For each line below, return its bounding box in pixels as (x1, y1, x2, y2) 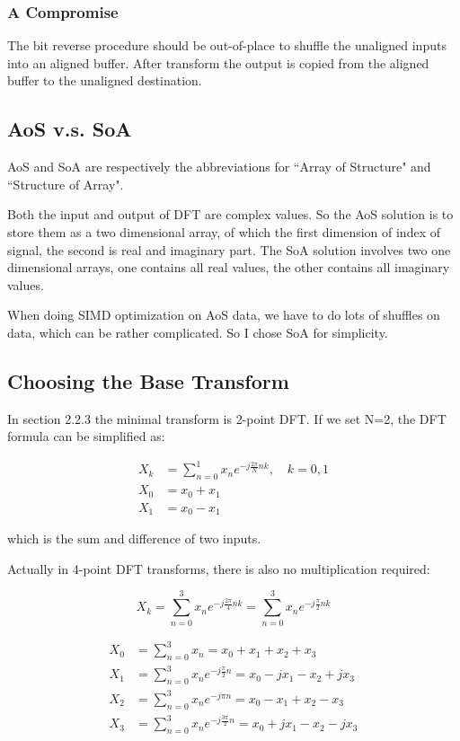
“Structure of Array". (7, 174, 124, 193)
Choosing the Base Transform (7, 366, 289, 394)
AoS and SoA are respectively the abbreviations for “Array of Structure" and (7, 157, 431, 176)
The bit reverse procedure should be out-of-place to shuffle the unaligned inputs (7, 36, 447, 55)
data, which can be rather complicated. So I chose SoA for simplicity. (7, 322, 388, 341)
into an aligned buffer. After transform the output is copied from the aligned (7, 53, 429, 72)
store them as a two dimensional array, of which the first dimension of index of (7, 222, 440, 241)
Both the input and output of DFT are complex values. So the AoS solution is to (7, 205, 454, 224)
